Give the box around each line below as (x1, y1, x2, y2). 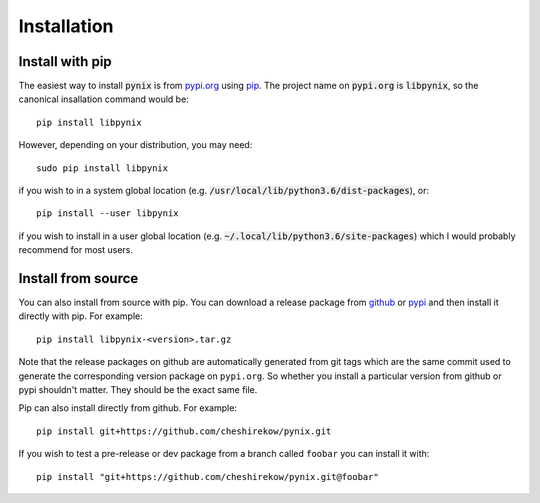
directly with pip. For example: (18, 310, 144, 322)
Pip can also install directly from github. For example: (18, 402, 237, 414)
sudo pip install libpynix (36, 162, 169, 174)
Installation (18, 15, 114, 37)
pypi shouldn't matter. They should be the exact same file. (18, 384, 258, 396)
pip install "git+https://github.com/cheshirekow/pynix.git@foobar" (36, 471, 379, 482)
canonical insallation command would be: (18, 93, 189, 105)
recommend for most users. (18, 244, 134, 256)
